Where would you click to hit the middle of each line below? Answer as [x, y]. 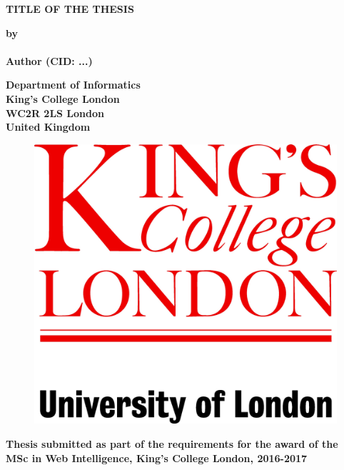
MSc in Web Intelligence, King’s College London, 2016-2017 [157, 457]
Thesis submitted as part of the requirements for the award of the [172, 444]
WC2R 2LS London [55, 112]
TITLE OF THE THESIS [70, 9]
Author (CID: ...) [49, 60]
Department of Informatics [73, 85]
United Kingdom [48, 127]
